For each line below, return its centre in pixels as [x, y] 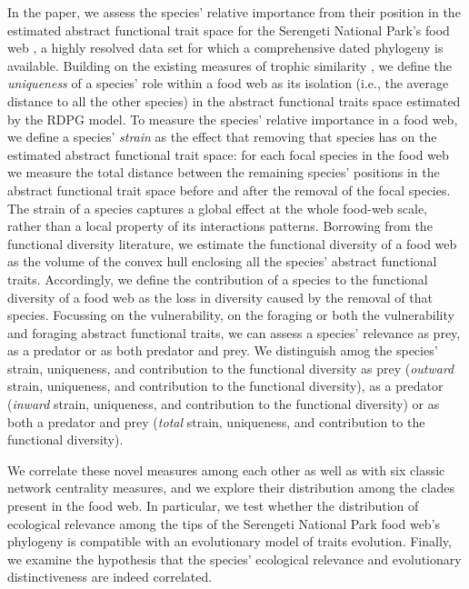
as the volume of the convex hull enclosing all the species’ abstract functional [222, 261]
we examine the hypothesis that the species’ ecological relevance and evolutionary [234, 559]
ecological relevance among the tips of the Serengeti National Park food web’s [224, 523]
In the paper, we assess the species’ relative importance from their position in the [234, 12]
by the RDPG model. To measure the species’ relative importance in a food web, [233, 119]
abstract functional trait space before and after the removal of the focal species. [229, 190]
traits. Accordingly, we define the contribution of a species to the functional [218, 279]
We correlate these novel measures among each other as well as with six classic [226, 469]
